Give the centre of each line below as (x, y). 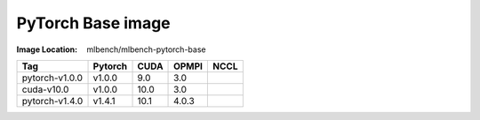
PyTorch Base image (93, 23)
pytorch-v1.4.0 (52, 101)
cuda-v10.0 (45, 89)
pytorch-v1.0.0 (52, 78)
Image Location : (47, 49)
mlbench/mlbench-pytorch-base (146, 49)
